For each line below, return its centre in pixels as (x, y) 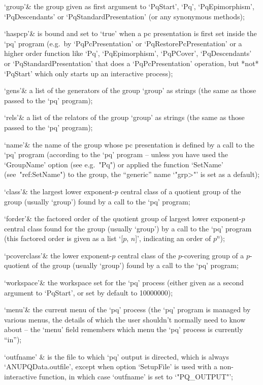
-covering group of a (213, 255)
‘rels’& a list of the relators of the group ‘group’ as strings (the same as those (124, 117)
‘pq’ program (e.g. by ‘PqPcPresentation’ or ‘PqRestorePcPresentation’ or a (123, 43)
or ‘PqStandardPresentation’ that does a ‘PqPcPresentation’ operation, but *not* (131, 63)
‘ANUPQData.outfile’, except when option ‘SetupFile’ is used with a (111, 366)
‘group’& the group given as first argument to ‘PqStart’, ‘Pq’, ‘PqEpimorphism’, (129, 6)
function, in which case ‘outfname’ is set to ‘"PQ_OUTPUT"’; (136, 376)
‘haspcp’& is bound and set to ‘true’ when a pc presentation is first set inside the (130, 33)
